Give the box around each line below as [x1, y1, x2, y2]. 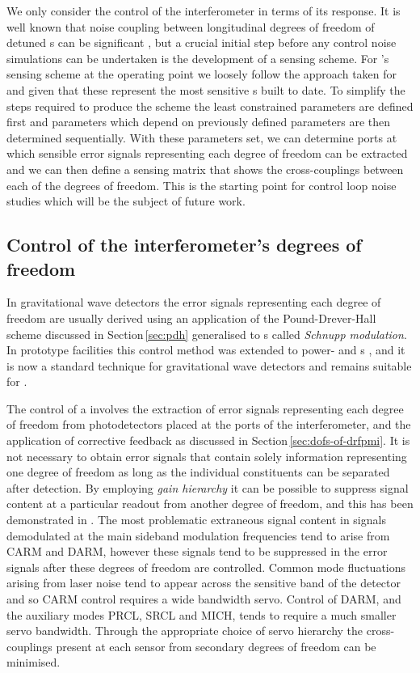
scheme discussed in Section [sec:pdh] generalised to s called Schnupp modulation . [6, 325, 407, 342]
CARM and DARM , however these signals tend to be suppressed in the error [6, 543, 388, 560]
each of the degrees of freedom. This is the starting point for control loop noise [6, 176, 397, 193]
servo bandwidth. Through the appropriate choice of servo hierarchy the [6, 622, 363, 639]
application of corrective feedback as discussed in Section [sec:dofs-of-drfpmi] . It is [6, 432, 410, 449]
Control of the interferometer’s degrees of [6, 232, 362, 257]
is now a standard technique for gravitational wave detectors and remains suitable [6, 357, 412, 374]
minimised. [6, 654, 61, 671]
